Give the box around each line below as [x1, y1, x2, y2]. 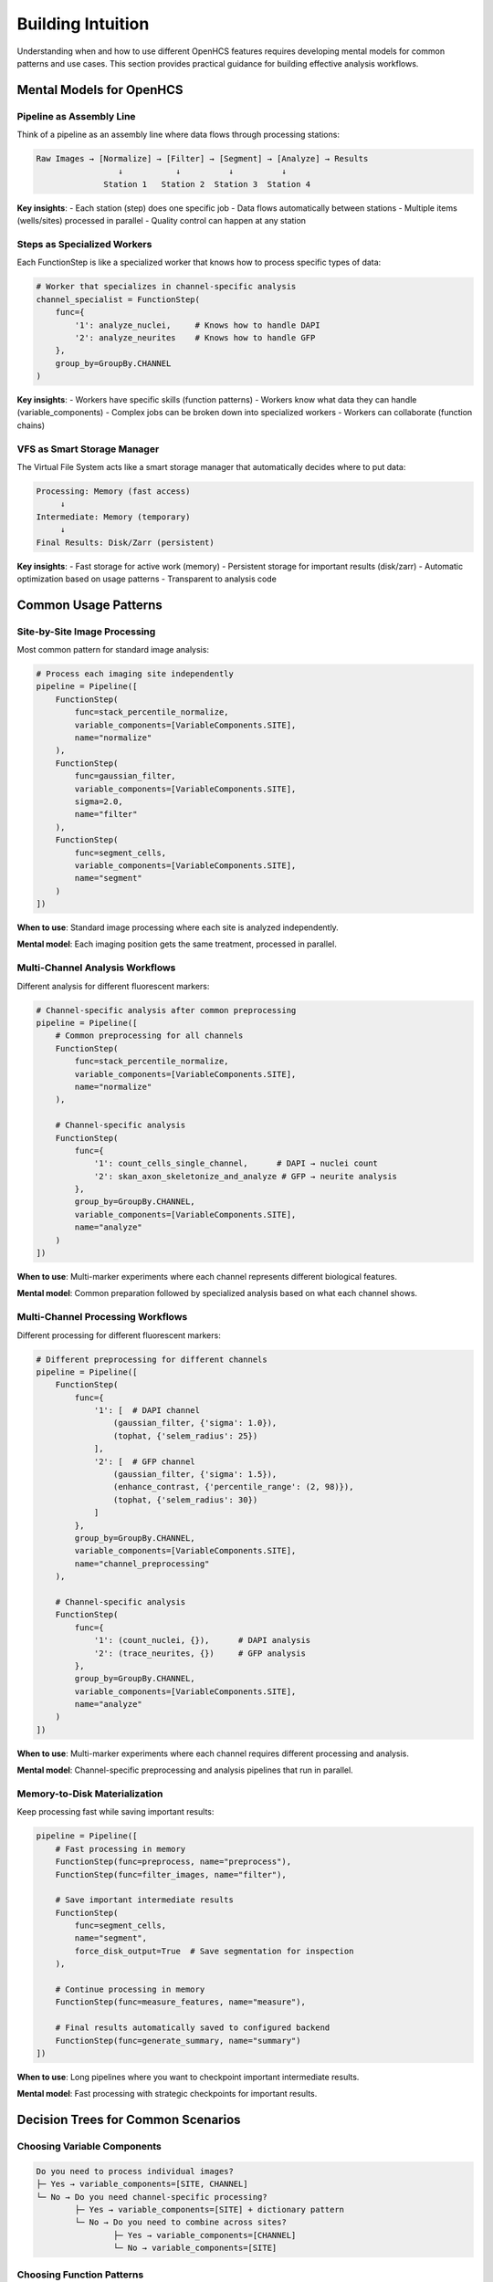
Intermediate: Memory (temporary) [36, 511, 191, 522]
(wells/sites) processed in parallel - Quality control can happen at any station [16, 215, 306, 226]
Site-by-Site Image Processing [16, 625, 156, 638]
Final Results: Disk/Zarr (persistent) [36, 537, 215, 548]
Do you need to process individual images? [36, 2166, 235, 2176]
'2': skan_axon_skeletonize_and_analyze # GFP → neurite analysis [93, 1171, 397, 1181]
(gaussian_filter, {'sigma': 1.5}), [112, 1470, 278, 1480]
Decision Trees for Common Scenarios [16, 2112, 241, 2128]
